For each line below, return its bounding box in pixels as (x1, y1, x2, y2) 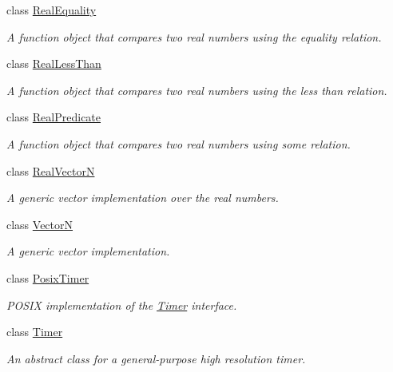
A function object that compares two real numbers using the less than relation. (6, 81, 387, 98)
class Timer (6, 323, 63, 340)
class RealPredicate (6, 109, 101, 125)
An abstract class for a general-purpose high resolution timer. (6, 350, 306, 366)
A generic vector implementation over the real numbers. (6, 189, 279, 206)
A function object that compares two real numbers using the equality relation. (6, 28, 382, 45)
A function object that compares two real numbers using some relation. (6, 135, 351, 152)
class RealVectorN (6, 162, 95, 179)
